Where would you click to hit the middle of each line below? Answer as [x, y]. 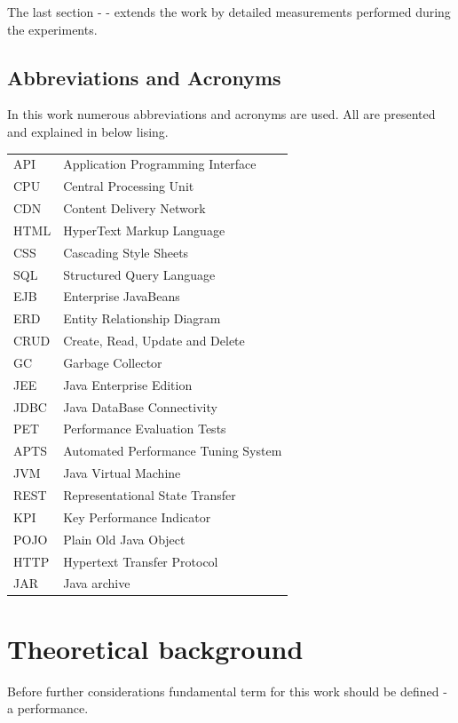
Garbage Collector [113, 362]
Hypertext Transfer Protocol [141, 561]
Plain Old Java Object [124, 539]
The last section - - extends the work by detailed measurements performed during [229, 12]
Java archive [97, 583]
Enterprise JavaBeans [122, 296]
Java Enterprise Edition [128, 384]
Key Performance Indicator [137, 516]
